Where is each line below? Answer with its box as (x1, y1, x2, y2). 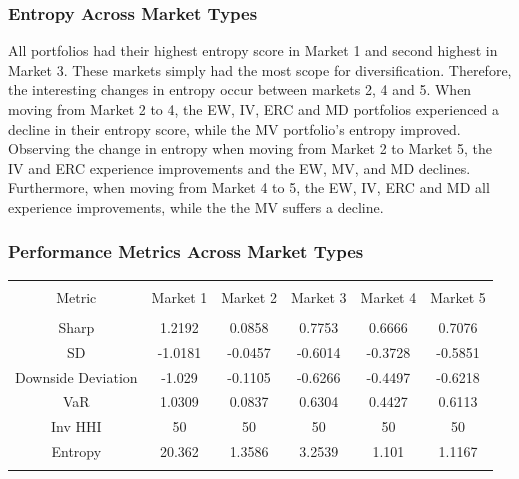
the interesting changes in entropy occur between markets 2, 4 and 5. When (8, 79, 472, 100)
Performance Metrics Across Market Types (8, 239, 364, 264)
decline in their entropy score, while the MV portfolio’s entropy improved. (8, 118, 461, 139)
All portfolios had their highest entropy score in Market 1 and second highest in (8, 40, 498, 61)
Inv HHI (51, 416, 102, 437)
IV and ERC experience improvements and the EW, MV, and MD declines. (8, 157, 471, 178)
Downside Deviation (15, 366, 138, 387)
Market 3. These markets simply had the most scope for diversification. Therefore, (8, 59, 512, 80)
